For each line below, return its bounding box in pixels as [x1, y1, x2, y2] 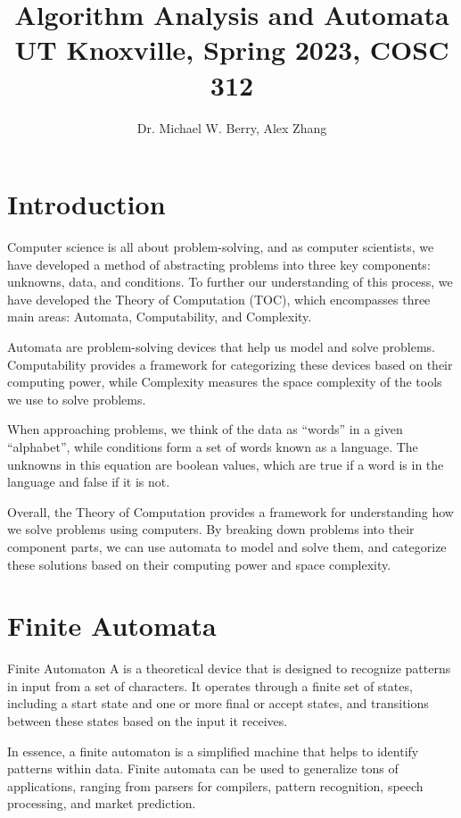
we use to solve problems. [7, 389, 146, 408]
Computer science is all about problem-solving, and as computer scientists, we [7, 238, 434, 256]
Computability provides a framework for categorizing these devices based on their [7, 355, 453, 373]
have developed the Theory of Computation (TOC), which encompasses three [7, 289, 431, 308]
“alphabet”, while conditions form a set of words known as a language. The [7, 437, 418, 455]
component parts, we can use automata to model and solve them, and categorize [7, 537, 447, 555]
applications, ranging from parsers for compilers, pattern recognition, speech [7, 776, 424, 795]
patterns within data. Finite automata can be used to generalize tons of [7, 759, 399, 778]
